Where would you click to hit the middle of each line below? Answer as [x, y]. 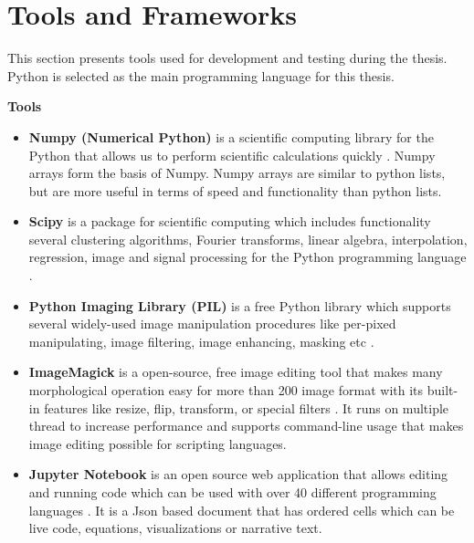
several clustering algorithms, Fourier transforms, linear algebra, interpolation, [248, 239]
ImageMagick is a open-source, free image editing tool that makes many [236, 372]
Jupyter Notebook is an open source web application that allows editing [238, 474]
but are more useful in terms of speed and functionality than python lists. [235, 190]
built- [442, 390]
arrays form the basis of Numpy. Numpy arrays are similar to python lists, [237, 173]
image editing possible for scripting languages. [158, 443]
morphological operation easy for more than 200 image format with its [226, 390]
